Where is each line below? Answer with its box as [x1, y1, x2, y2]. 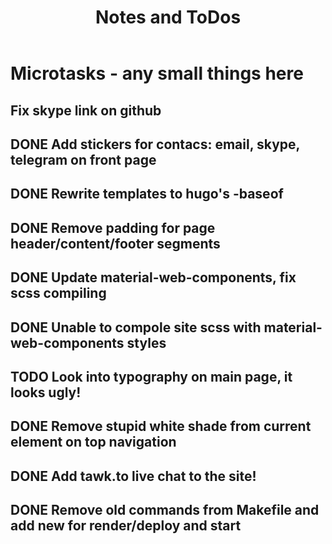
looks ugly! [10, 384, 82, 401]
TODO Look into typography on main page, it [10, 368, 293, 385]
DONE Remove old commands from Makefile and [10, 502, 320, 519]
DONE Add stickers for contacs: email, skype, [10, 136, 300, 153]
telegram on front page [10, 151, 157, 168]
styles [126, 334, 167, 351]
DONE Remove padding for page [10, 219, 216, 236]
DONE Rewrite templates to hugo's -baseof [10, 186, 284, 203]
